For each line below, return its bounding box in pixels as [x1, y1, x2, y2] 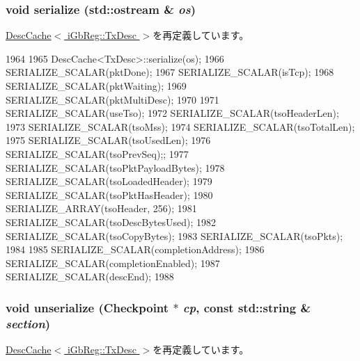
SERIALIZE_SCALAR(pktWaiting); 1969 [6, 79, 187, 93]
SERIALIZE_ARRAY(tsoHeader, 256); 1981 [6, 201, 197, 216]
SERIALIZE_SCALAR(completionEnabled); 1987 [6, 255, 220, 270]
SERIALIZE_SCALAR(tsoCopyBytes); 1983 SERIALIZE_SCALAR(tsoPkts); [6, 228, 343, 243]
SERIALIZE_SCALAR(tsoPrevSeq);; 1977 [6, 146, 189, 161]
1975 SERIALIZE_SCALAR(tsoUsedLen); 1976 [6, 133, 211, 147]
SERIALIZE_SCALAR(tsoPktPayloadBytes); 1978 [6, 160, 225, 175]
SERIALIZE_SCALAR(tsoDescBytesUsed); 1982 [6, 214, 217, 229]
